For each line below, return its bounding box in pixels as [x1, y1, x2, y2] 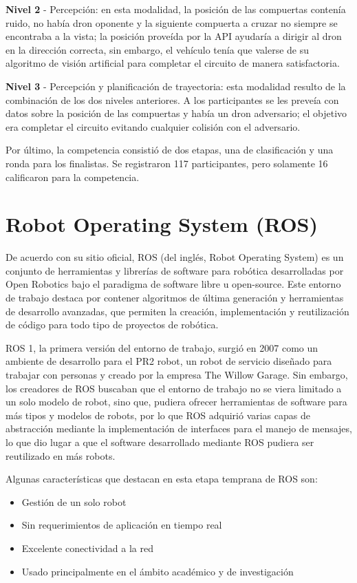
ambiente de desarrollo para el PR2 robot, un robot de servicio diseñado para [6, 354, 332, 368]
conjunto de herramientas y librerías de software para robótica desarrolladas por [6, 263, 344, 277]
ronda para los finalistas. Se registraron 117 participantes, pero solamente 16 [6, 156, 328, 170]
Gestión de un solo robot [21, 494, 127, 509]
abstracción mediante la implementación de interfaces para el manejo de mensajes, [6, 421, 352, 436]
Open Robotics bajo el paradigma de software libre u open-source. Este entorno [6, 277, 341, 291]
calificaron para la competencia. [6, 169, 140, 184]
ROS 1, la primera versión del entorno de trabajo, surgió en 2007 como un [6, 340, 318, 354]
